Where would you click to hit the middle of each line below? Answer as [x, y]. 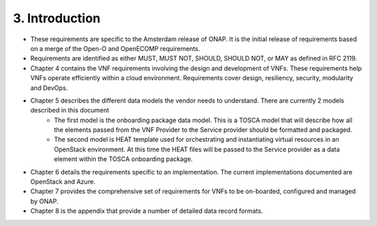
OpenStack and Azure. [63, 182]
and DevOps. [49, 88]
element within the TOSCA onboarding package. [124, 159]
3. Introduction [57, 18]
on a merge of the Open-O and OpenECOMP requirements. [115, 48]
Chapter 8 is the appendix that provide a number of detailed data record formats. [147, 211]
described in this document [70, 110]
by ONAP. [44, 201]
